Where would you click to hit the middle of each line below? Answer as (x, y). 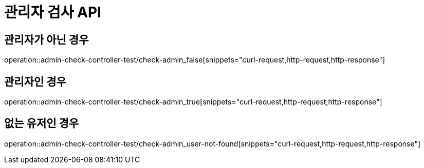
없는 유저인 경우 (42, 123)
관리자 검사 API (53, 12)
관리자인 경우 (35, 81)
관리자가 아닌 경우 (47, 39)
